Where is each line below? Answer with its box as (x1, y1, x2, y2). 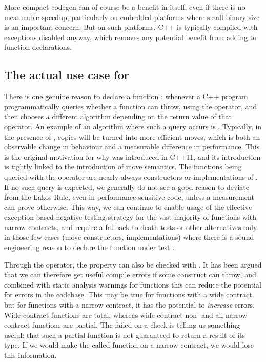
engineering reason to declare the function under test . (4, 242, 175, 253)
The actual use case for (4, 67, 129, 83)
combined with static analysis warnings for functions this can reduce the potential (4, 279, 261, 290)
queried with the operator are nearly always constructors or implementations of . (4, 171, 258, 182)
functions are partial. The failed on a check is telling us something (32, 319, 240, 330)
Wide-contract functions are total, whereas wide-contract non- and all (4, 309, 223, 320)
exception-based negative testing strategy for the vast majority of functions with (4, 212, 257, 222)
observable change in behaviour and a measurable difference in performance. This (4, 141, 260, 152)
